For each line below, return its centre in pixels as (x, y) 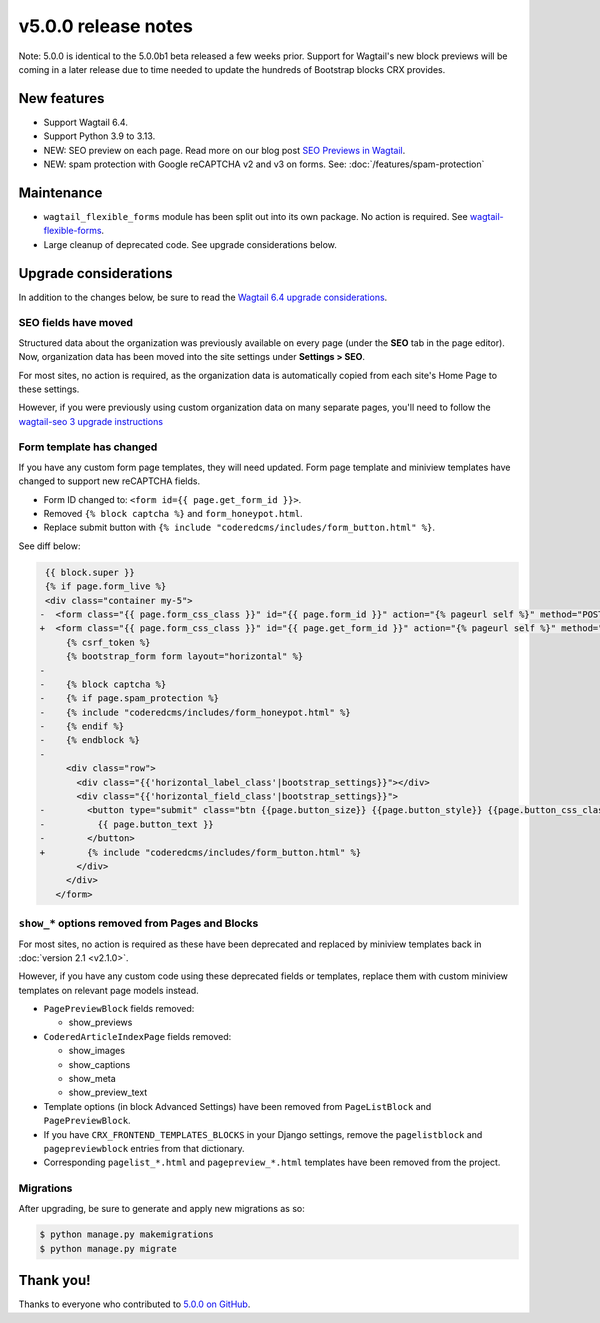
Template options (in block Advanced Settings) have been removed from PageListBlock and (237, 1106)
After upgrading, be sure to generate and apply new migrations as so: (161, 1208)
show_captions (99, 1064)
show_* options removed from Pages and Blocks (138, 923)
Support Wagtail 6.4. (86, 122)
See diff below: (49, 546)
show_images (96, 1051)
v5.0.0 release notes (106, 26)
